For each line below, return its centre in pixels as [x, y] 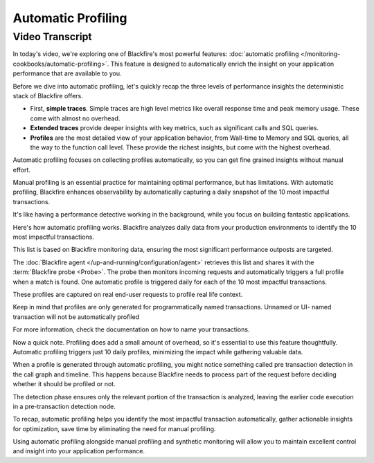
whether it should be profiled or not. [64, 384]
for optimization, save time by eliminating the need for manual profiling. [114, 428]
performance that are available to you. [67, 73]
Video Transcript [53, 37]
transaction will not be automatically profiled [76, 317]
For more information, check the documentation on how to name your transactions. [131, 329]
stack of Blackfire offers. [48, 96]
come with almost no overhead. [75, 118]
